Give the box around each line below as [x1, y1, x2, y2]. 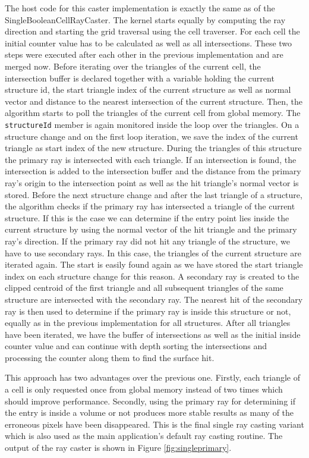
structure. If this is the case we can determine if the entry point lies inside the [5, 211, 289, 224]
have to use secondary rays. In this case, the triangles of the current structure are [5, 246, 301, 259]
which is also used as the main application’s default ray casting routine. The [5, 429, 283, 442]
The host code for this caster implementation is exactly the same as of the [5, 2, 275, 14]
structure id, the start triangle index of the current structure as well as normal [5, 83, 291, 96]
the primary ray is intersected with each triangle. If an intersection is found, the [5, 153, 297, 165]
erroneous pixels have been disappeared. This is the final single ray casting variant [5, 418, 304, 430]
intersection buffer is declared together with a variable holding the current [5, 71, 275, 84]
